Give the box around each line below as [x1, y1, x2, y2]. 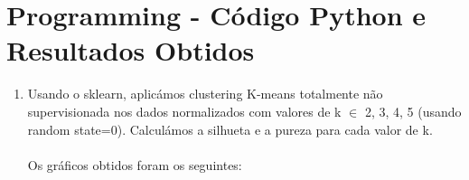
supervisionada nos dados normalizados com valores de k [27, 101, 342, 120]
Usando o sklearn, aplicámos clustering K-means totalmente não [27, 84, 383, 103]
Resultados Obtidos [6, 32, 255, 69]
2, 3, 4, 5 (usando [364, 101, 462, 120]
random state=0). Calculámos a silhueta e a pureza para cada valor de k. [27, 119, 433, 138]
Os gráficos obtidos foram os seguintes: [27, 155, 242, 174]
